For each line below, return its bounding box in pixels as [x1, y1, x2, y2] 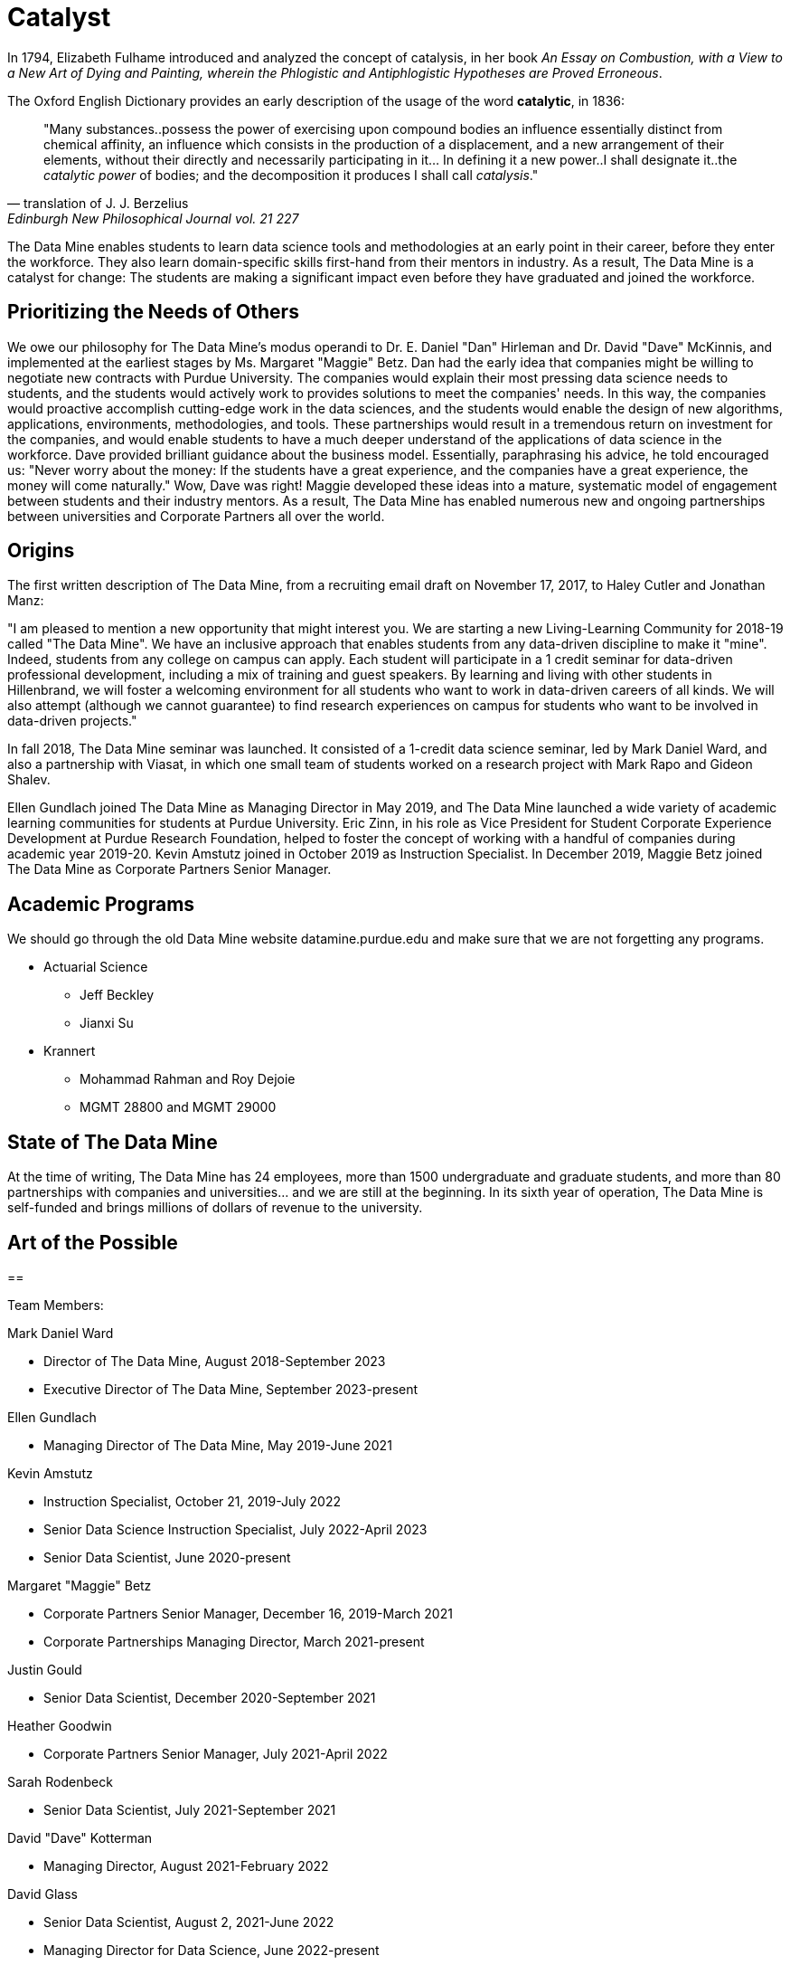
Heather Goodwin [7, 1717, 112, 1733]
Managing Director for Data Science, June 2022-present [43, 1941, 380, 1958]
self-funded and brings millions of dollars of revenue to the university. [7, 1200, 423, 1216]
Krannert [43, 1043, 96, 1059]
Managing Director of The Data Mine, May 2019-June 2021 [43, 1437, 392, 1453]
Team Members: [7, 1296, 104, 1313]
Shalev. [7, 772, 51, 788]
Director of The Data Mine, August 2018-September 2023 [43, 1353, 386, 1369]
